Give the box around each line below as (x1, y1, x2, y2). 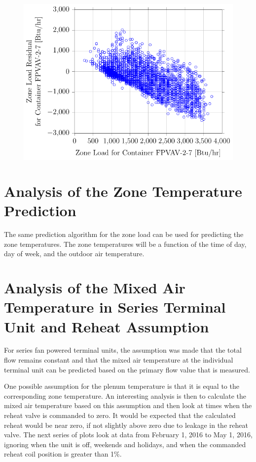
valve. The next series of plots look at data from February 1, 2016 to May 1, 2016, (4, 429, 253, 440)
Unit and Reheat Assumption (4, 316, 209, 336)
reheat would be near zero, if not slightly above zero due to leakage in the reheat (4, 419, 248, 430)
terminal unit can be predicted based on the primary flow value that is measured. (4, 364, 250, 374)
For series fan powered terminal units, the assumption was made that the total (4, 345, 242, 355)
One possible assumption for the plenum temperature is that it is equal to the (4, 381, 239, 391)
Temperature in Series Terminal (4, 297, 226, 317)
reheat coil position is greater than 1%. (4, 449, 122, 459)
